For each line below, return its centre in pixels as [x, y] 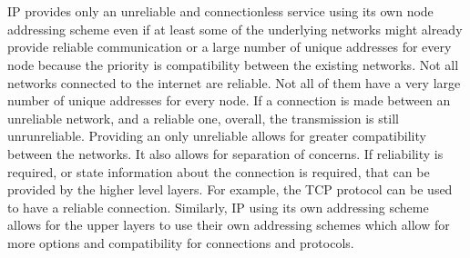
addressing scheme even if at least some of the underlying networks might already [235, 29]
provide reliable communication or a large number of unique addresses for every [230, 47]
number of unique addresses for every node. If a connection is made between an [229, 100]
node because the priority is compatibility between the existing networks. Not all [233, 64]
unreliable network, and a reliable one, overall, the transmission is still [203, 118]
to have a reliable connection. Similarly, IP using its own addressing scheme [218, 207]
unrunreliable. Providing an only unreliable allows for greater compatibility [217, 136]
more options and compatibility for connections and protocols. [181, 242]
